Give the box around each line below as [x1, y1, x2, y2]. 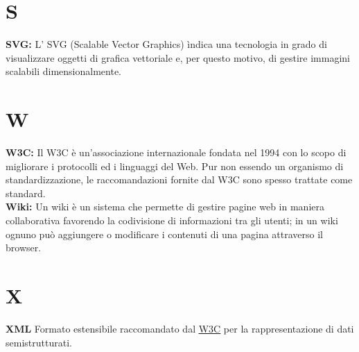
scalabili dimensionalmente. [6, 64, 121, 78]
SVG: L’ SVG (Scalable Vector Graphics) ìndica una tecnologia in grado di [6, 37, 327, 51]
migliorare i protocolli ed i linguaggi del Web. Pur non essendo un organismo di [6, 158, 344, 173]
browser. [6, 240, 42, 255]
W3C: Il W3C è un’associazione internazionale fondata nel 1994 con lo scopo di [6, 145, 347, 160]
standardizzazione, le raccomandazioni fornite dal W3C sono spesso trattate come [6, 172, 353, 187]
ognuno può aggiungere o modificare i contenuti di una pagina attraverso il [6, 226, 323, 241]
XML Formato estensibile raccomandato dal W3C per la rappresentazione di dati [6, 321, 354, 335]
